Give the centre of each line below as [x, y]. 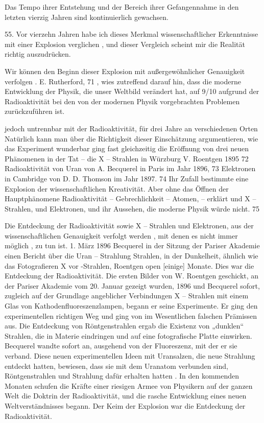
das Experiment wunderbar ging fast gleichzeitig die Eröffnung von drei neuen [127, 148]
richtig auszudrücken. [38, 54]
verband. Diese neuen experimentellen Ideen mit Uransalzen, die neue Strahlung [130, 356]
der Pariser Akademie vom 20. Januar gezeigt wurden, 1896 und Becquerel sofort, [132, 285]
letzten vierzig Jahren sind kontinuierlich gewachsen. [87, 17]
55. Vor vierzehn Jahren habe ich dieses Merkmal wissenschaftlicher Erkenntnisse [131, 34]
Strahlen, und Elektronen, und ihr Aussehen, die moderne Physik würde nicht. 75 [132, 208]
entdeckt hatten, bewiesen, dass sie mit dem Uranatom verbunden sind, [116, 366]
